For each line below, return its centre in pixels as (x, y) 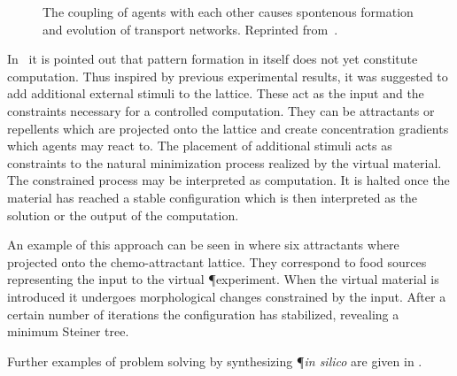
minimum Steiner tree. (68, 331)
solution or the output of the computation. (123, 215)
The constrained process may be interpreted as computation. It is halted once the (228, 180)
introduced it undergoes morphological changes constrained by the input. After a (227, 296)
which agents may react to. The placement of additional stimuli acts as (200, 146)
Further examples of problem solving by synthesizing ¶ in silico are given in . (215, 361)
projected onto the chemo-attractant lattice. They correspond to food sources (217, 261)
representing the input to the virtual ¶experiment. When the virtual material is (223, 279)
